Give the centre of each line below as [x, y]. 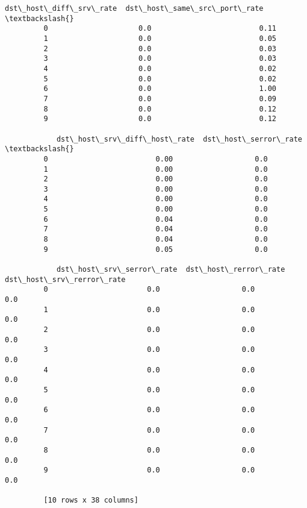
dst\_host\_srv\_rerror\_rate [65, 279]
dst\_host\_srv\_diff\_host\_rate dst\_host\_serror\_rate [179, 139]
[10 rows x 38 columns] [91, 500]
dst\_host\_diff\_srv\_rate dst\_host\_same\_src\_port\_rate [134, 8]
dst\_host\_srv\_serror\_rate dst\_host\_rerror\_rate [171, 270]
